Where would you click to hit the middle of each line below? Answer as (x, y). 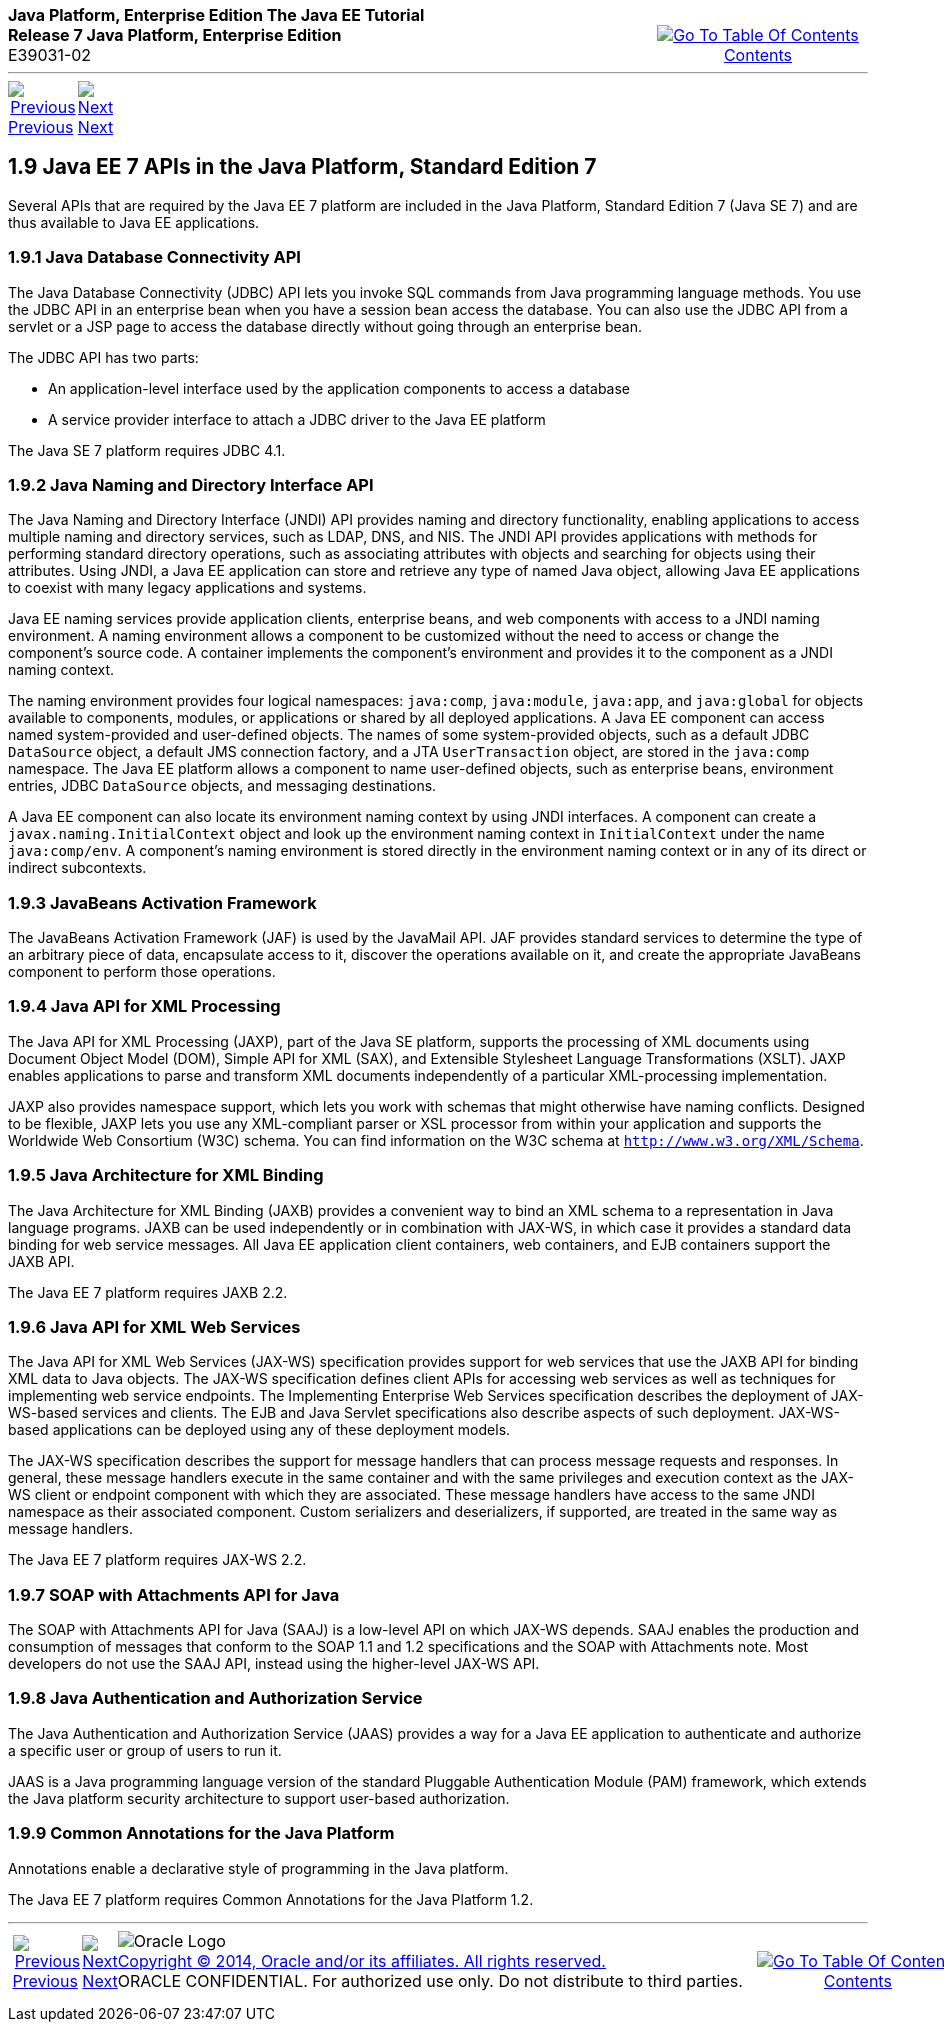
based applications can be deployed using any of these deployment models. (259, 1430)
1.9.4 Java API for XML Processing (144, 1006)
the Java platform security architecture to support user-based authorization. (259, 1798)
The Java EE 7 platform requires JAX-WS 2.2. (157, 1560)
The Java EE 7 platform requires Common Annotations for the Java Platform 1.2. (271, 1899)
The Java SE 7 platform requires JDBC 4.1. (147, 450)
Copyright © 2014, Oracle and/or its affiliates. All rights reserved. (361, 1960)
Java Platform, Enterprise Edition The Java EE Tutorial (216, 15)
